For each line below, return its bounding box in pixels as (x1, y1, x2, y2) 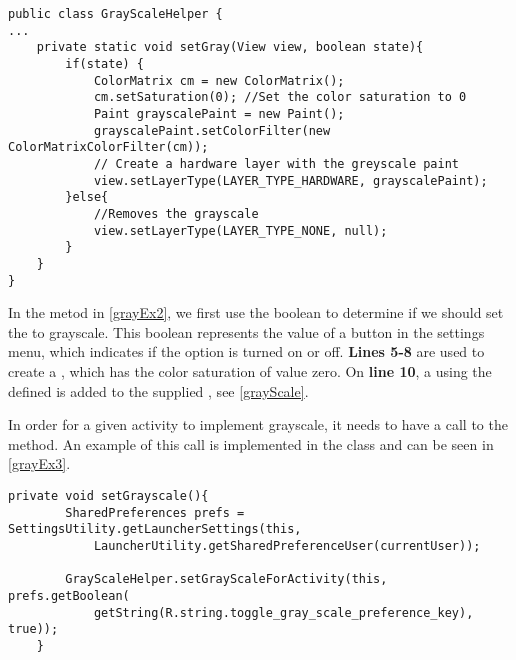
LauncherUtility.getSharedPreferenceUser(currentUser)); (93, 538, 481, 553)
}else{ (65, 190, 109, 205)
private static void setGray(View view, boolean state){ (36, 40, 424, 55)
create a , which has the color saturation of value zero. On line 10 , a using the (8, 360, 492, 381)
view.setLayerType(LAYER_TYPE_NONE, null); (93, 223, 388, 238)
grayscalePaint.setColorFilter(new (93, 123, 331, 138)
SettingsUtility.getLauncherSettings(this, (8, 522, 302, 537)
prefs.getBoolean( (8, 588, 130, 603)
